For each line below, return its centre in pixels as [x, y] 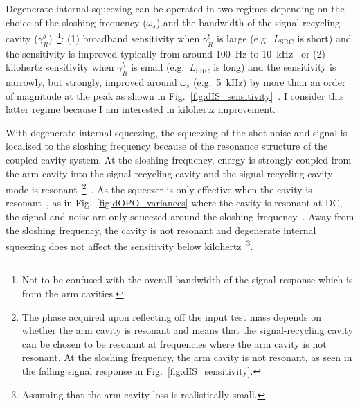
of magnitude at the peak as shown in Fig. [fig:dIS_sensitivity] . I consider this [175, 95]
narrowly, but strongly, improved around [91, 82]
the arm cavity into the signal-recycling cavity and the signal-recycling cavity [169, 173]
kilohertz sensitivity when [60, 67]
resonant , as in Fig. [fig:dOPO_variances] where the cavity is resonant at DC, [174, 203]
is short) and [324, 38]
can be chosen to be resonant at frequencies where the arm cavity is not [174, 343]
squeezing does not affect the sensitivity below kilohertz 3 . [129, 245]
